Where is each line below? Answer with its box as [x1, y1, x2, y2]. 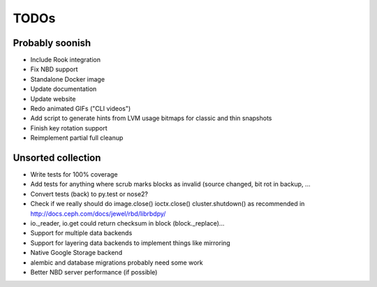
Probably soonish [13, 37, 91, 49]
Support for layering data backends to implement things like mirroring [30, 238, 230, 247]
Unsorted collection [13, 152, 101, 163]
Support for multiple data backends [30, 229, 133, 237]
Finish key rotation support [30, 124, 108, 132]
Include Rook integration [30, 56, 101, 64]
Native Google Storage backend [30, 249, 122, 257]
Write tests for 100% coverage [30, 170, 118, 179]
